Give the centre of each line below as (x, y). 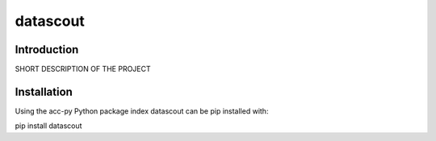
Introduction (47, 50)
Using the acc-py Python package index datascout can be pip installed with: (142, 111)
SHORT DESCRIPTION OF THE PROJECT (83, 69)
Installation (44, 91)
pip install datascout (48, 126)
